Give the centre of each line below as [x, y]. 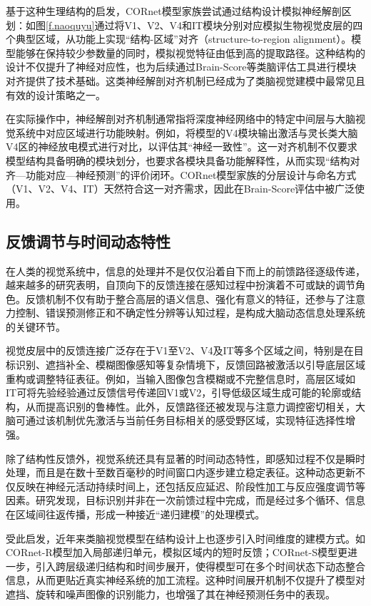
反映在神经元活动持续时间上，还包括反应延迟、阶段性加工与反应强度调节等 [190, 486]
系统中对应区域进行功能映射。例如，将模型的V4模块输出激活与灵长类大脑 [187, 132]
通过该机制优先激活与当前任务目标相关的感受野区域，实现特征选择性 [185, 420]
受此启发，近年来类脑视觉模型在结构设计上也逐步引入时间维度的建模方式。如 [185, 538]
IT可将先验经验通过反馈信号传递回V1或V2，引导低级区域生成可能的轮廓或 [179, 392]
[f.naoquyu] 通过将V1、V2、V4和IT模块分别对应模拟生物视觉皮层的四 [204, 25]
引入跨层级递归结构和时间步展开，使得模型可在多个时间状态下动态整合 [200, 566]
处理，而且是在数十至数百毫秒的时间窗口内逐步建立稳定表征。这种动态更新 [181, 472]
